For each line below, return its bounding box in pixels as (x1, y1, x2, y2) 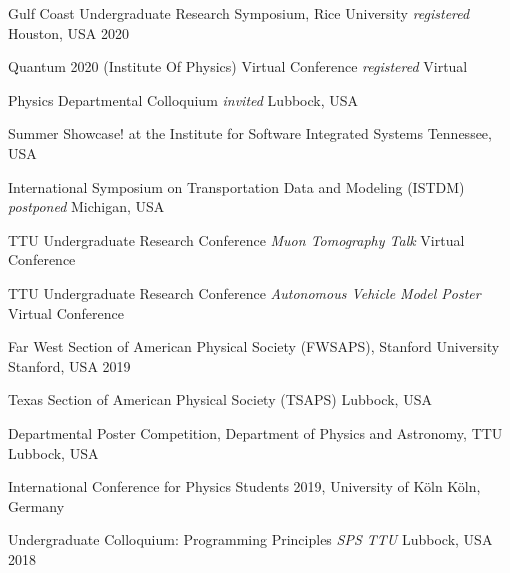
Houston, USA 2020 (8, 22, 130, 43)
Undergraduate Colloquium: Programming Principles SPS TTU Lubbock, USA (8, 529, 493, 550)
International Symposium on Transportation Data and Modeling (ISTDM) (8, 176, 465, 197)
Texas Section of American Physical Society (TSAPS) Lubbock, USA (8, 389, 432, 410)
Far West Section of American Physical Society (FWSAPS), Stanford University (8, 336, 500, 357)
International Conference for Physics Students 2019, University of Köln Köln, (8, 476, 481, 497)
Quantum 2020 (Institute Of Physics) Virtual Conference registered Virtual (8, 56, 468, 77)
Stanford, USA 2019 (8, 355, 131, 376)
